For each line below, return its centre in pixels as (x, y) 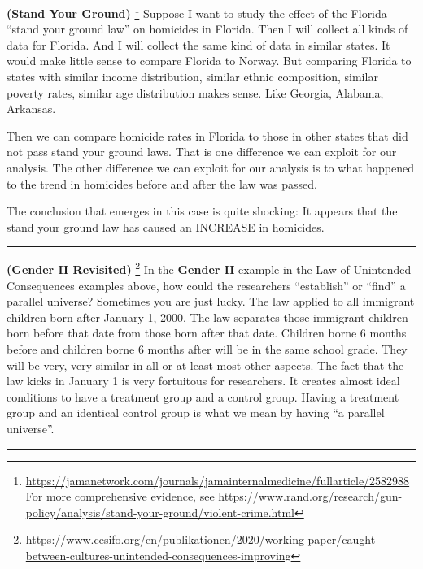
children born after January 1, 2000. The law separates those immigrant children (207, 317)
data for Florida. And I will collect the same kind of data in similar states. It (198, 44)
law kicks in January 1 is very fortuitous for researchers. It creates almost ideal (203, 381)
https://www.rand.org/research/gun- (310, 496)
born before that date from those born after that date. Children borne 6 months (207, 333)
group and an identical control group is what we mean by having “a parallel (196, 413)
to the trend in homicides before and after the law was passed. (162, 183)
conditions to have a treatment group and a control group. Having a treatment (203, 396)
